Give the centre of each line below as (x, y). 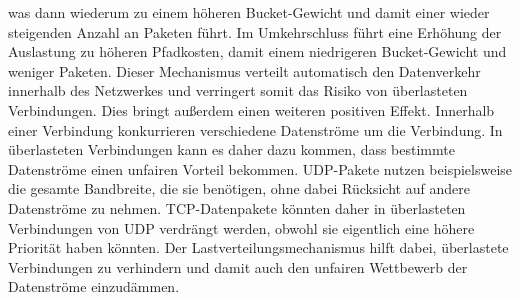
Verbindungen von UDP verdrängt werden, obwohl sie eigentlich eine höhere (241, 227)
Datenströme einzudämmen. (94, 286)
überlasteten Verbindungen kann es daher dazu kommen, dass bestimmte (231, 149)
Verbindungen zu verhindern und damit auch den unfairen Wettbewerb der (238, 266)
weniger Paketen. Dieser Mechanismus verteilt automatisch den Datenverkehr (244, 70)
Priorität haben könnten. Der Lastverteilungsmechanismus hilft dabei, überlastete (258, 247)
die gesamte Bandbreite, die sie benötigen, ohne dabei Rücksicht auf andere (239, 188)
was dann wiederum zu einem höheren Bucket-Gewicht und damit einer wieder (249, 12)
